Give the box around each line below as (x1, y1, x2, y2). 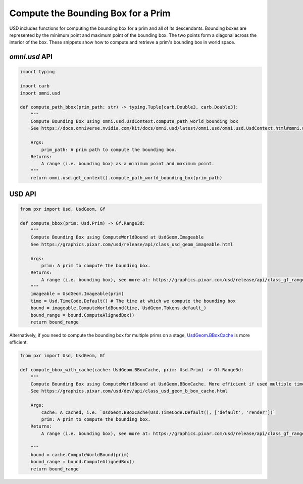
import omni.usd (20, 90, 61, 96)
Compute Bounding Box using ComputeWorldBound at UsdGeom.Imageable (30, 234, 204, 240)
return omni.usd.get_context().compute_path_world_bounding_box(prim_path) (30, 175, 223, 181)
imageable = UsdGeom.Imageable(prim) (30, 291, 124, 297)
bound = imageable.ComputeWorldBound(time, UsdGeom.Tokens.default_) (30, 305, 207, 311)
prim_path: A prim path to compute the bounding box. (41, 147, 177, 153)
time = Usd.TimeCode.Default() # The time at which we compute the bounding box (30, 298, 236, 304)
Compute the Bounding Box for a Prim (9, 8, 171, 19)
